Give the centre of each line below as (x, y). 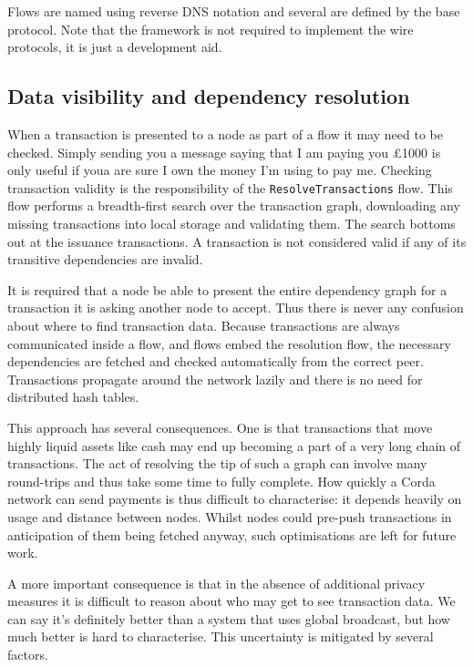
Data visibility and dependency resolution (209, 96)
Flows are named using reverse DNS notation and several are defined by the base (234, 11)
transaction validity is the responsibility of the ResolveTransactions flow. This (230, 187)
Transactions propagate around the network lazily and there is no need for (215, 379)
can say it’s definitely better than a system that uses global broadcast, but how (229, 618)
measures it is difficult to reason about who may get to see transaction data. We (231, 601)
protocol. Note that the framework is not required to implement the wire (211, 29)
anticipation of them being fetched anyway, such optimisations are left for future (232, 534)
